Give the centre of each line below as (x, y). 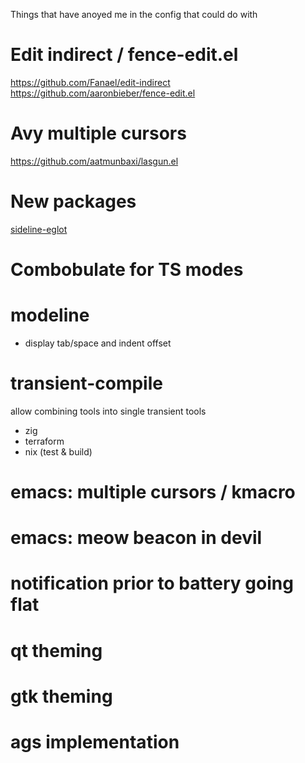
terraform (44, 441)
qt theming (56, 650)
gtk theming (61, 696)
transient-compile (86, 383)
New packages (73, 201)
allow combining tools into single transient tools (108, 411)
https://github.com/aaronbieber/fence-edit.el (103, 93)
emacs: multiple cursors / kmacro (153, 492)
